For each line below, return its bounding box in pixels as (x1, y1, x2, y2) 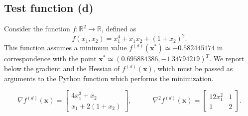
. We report (209, 53, 245, 64)
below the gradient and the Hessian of (4, 63, 120, 74)
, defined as (101, 23, 136, 34)
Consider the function (4, 23, 70, 34)
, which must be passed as (153, 63, 233, 74)
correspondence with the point (4, 53, 97, 64)
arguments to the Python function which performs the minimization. (4, 73, 214, 83)
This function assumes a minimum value (4, 42, 127, 53)
